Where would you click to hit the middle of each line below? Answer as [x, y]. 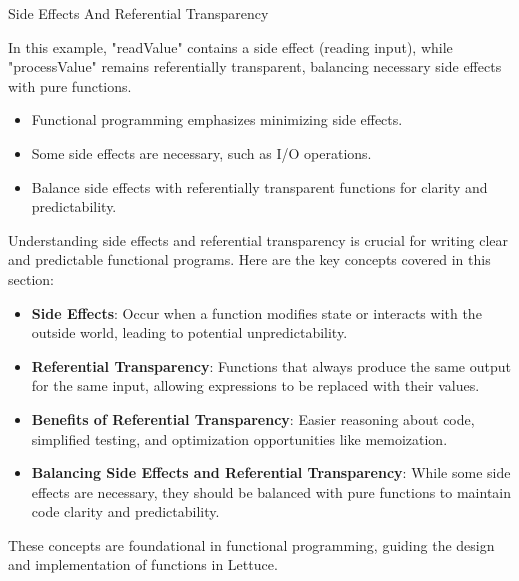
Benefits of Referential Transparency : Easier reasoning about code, [253, 418]
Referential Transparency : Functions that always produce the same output [271, 365]
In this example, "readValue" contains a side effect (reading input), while [230, 46]
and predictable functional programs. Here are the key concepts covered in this [249, 259]
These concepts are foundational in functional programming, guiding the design [251, 544]
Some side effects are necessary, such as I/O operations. [201, 152]
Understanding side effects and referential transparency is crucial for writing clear [258, 239]
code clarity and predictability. [125, 511]
